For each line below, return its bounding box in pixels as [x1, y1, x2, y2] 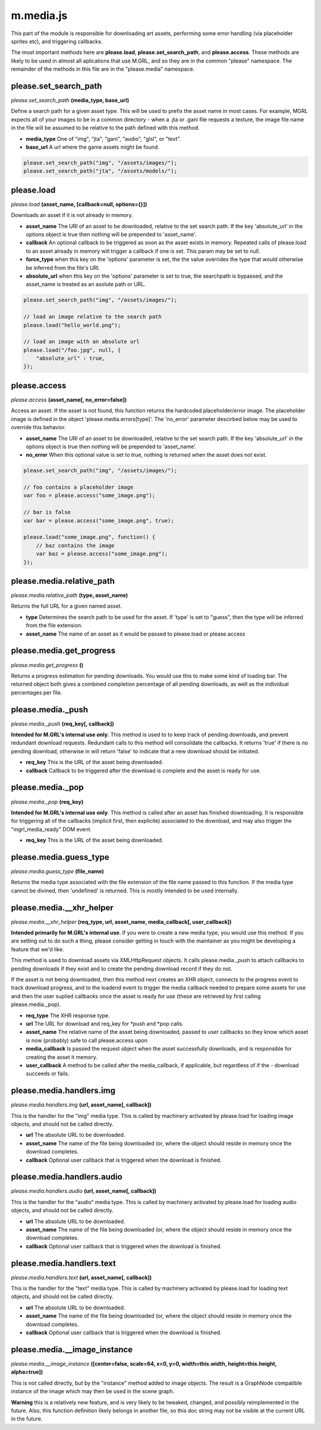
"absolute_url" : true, [36, 355, 105, 362]
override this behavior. [11, 424, 67, 431]
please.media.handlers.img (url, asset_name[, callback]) [11, 1101, 152, 1108]
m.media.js [11, 9, 68, 22]
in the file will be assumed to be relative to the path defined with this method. [11, 124, 200, 131]
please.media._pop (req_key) [11, 798, 84, 805]
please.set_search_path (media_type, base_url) [11, 97, 130, 104]
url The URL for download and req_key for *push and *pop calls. [26, 1020, 184, 1027]
